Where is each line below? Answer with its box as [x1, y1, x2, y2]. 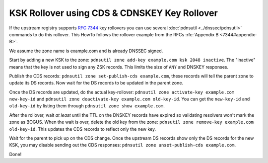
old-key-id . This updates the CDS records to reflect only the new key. [9, 126, 156, 132]
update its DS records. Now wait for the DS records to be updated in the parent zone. [9, 80, 184, 86]
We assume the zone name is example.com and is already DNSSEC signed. [9, 48, 163, 54]
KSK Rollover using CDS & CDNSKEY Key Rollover [9, 7, 218, 18]
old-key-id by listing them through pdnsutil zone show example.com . [9, 103, 165, 109]
